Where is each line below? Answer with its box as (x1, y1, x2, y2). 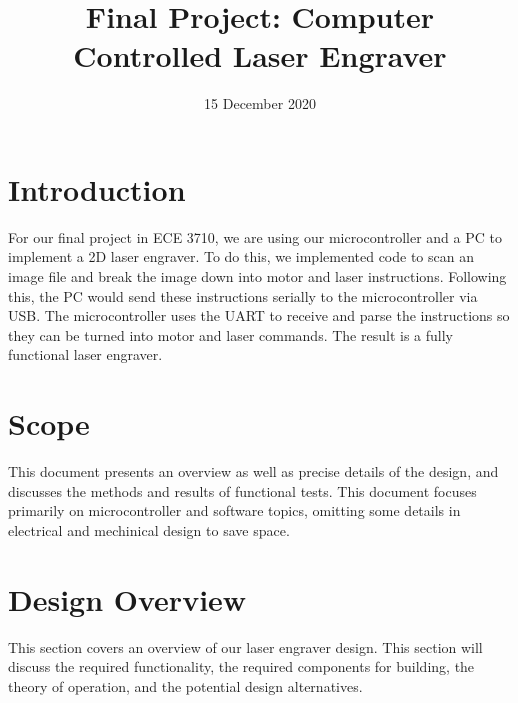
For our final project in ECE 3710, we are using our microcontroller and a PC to (8, 226, 502, 247)
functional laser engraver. (8, 344, 163, 365)
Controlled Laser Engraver (73, 35, 447, 76)
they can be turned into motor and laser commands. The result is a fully (8, 324, 453, 345)
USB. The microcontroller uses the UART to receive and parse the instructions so (8, 305, 510, 326)
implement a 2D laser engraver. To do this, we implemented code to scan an (8, 246, 474, 267)
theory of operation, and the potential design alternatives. (8, 675, 363, 696)
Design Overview (8, 578, 247, 619)
